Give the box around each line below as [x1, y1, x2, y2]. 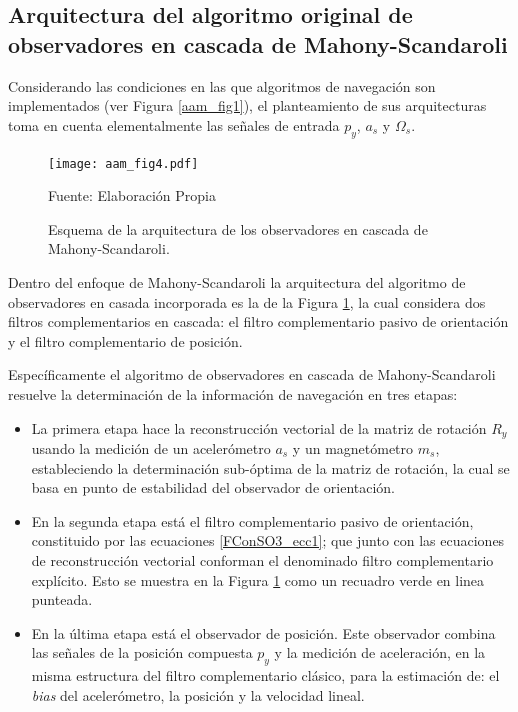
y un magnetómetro [292, 438, 414, 459]
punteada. [31, 589, 93, 610]
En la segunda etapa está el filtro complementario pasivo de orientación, [31, 510, 474, 531]
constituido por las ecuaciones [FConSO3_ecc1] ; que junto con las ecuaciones [31, 530, 505, 551]
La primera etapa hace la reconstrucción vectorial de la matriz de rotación [31, 417, 487, 438]
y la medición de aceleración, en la [274, 642, 486, 663]
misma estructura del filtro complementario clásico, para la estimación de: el [31, 665, 500, 686]
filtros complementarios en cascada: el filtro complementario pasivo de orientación [8, 311, 509, 332]
